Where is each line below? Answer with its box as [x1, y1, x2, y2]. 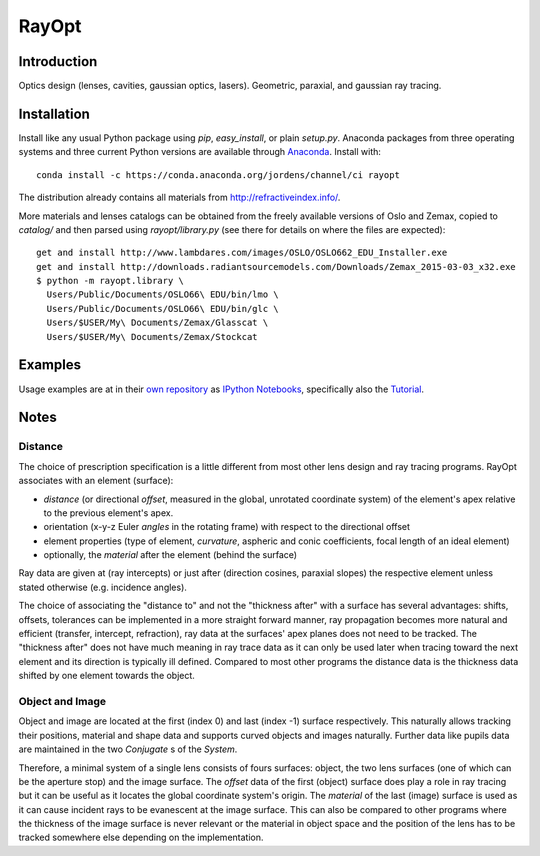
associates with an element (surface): [18, 475, 174, 487]
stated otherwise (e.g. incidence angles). [18, 581, 187, 593]
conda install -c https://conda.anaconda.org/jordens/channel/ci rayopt [36, 169, 400, 180]
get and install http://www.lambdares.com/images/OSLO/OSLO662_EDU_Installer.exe [36, 247, 448, 259]
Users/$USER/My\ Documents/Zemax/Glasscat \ [46, 317, 269, 329]
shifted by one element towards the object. [18, 670, 195, 682]
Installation [18, 105, 90, 122]
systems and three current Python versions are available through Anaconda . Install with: [18, 146, 382, 158]
